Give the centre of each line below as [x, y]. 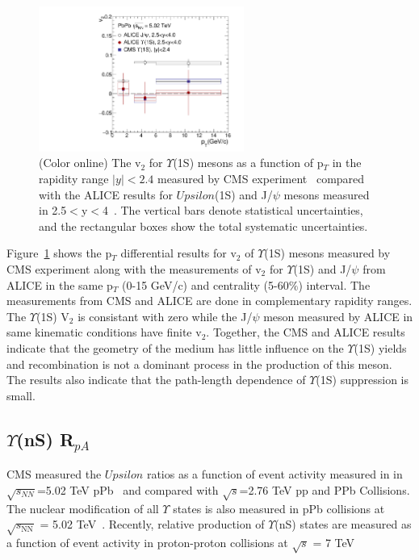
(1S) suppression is [362, 380]
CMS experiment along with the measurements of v [134, 268]
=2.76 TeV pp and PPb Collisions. [325, 489]
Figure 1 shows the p [59, 253]
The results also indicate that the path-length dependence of [156, 380]
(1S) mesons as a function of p [248, 163]
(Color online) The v [90, 163]
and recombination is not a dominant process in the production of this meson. [199, 364]
